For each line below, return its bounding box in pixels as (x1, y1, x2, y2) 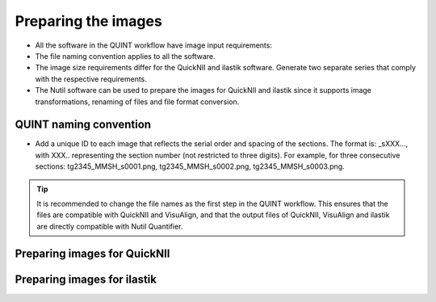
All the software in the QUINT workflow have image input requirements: (35, 40, 272, 50)
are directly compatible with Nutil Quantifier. (36, 221, 183, 231)
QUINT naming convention (15, 118, 152, 132)
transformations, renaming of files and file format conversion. (35, 97, 240, 107)
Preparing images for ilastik (15, 272, 157, 286)
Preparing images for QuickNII (15, 246, 170, 260)
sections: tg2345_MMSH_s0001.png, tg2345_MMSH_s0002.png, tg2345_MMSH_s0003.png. (35, 161, 345, 171)
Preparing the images (15, 12, 163, 30)
